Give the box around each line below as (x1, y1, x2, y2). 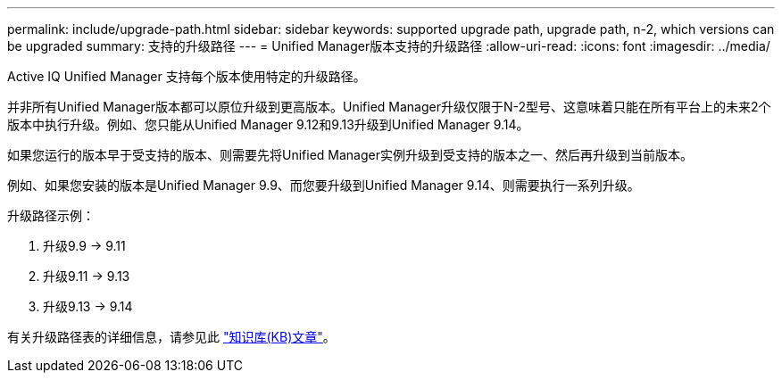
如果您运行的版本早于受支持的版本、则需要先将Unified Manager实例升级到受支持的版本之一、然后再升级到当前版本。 (7, 147, 693, 162)
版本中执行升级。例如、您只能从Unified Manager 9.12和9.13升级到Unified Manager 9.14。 (7, 117, 529, 132)
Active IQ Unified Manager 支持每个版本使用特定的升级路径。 (7, 69, 366, 84)
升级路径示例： (7, 208, 95, 223)
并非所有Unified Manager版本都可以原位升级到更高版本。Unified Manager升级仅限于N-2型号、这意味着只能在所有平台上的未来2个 (7, 99, 771, 114)
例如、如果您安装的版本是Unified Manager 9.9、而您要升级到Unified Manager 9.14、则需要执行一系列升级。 (7, 178, 640, 193)
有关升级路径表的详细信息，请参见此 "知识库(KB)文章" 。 (7, 329, 336, 344)
